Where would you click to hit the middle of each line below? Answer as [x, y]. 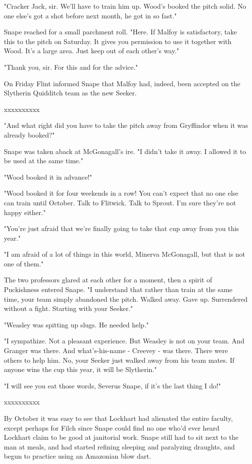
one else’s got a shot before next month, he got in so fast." [90, 15]
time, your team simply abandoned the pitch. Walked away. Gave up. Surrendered [126, 299]
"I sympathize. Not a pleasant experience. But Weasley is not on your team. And [124, 341]
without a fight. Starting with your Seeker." [69, 308]
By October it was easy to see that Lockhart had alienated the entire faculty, [118, 418]
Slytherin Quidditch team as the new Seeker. [70, 93]
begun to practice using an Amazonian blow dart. [78, 456]
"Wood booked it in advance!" [48, 177]
